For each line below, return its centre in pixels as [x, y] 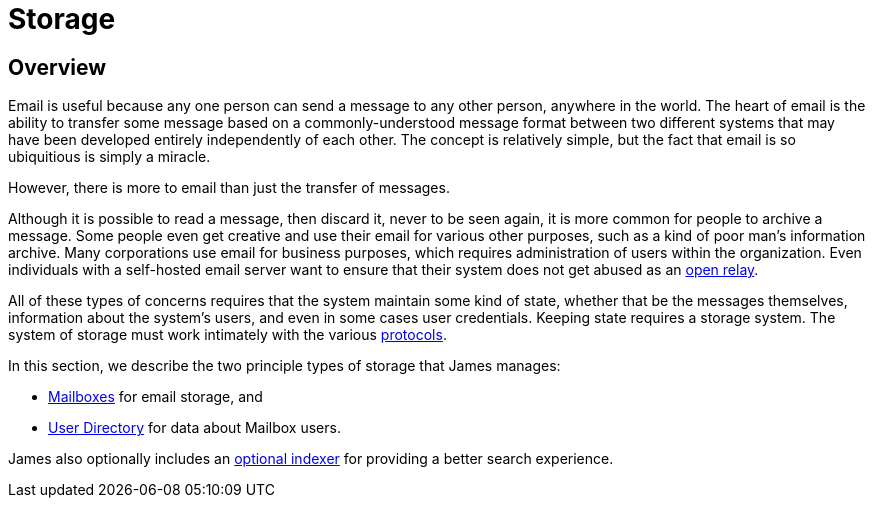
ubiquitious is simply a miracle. [109, 157]
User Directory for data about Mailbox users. [194, 428]
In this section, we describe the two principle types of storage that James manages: [284, 366]
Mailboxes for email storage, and [155, 397]
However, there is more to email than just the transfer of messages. [229, 188]
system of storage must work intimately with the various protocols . [227, 335]
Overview [57, 67]
